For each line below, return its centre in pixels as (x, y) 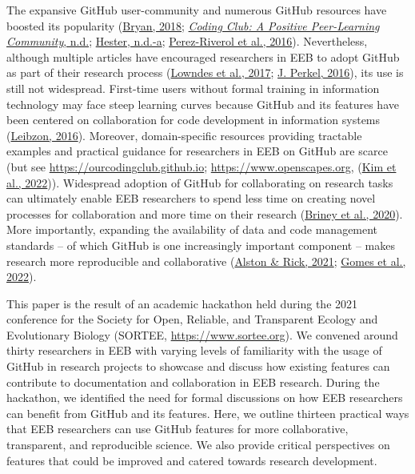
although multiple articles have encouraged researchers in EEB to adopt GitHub (203, 56)
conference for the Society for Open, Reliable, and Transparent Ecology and (192, 319)
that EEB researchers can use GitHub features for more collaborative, (178, 429)
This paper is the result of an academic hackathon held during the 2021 (182, 303)
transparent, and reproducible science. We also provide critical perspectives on (198, 445)
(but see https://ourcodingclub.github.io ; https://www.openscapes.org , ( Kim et (202, 166)
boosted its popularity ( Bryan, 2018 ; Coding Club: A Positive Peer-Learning (193, 25)
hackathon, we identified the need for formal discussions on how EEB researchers (205, 398)
